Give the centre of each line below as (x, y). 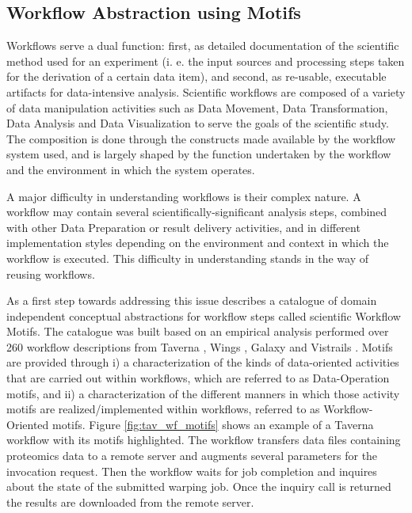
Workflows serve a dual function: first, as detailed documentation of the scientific (203, 46)
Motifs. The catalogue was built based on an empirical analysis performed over (198, 331)
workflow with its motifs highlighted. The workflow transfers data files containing (204, 440)
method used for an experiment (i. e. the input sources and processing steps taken (206, 61)
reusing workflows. (51, 274)
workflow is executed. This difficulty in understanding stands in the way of (188, 258)
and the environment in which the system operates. (131, 169)
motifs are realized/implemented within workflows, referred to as (163, 409)
